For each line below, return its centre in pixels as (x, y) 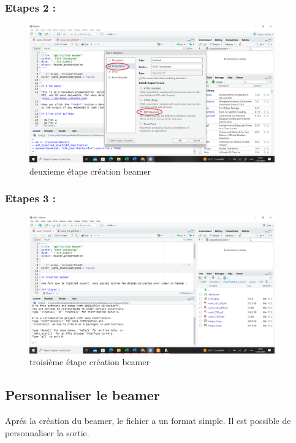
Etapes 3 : (31, 198)
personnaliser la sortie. (47, 432)
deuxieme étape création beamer (90, 171)
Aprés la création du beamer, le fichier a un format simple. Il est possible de (148, 421)
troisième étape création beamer (90, 362)
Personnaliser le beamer (82, 395)
